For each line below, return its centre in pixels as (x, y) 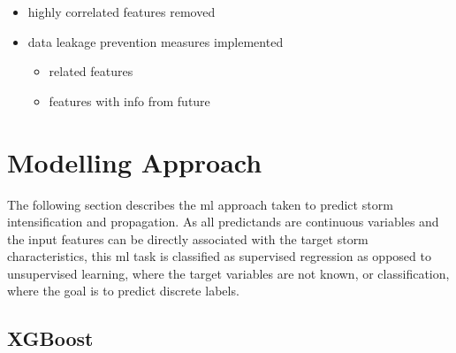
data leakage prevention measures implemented (156, 41)
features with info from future (129, 100)
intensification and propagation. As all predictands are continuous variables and (223, 222)
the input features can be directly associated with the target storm (188, 238)
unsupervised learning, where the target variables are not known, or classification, (228, 273)
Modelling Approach (135, 161)
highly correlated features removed (122, 12)
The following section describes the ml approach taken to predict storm (200, 204)
